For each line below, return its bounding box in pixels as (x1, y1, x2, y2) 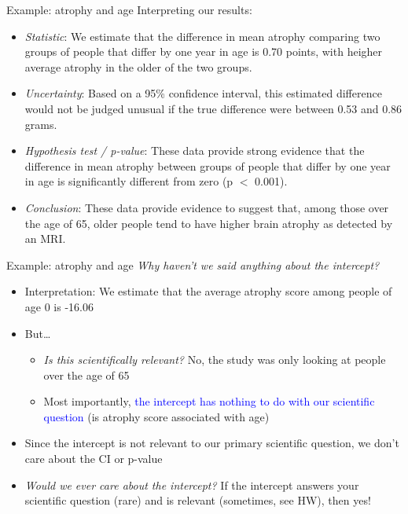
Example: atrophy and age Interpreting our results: (6, 2, 252, 17)
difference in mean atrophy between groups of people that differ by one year (24, 157, 391, 174)
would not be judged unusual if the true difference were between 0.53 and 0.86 (24, 100, 402, 116)
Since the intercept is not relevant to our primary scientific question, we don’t (24, 435, 399, 451)
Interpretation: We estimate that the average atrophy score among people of (24, 283, 392, 299)
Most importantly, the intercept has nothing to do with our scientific (43, 393, 375, 409)
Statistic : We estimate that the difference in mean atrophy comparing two (24, 28, 380, 44)
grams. (24, 116, 57, 132)
